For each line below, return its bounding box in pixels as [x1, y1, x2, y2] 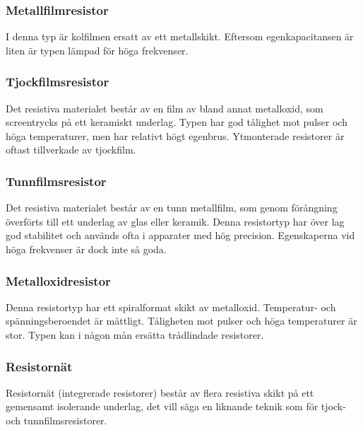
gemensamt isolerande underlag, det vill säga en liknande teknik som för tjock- [6, 399, 346, 414]
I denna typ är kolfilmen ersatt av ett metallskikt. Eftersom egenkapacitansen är [6, 29, 354, 44]
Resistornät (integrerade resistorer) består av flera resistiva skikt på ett [6, 385, 314, 400]
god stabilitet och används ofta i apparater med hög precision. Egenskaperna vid [6, 228, 355, 243]
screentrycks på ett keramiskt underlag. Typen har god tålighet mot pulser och [6, 115, 347, 129]
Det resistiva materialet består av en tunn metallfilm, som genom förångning [6, 200, 338, 215]
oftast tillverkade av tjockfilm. [6, 142, 136, 157]
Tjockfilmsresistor [6, 73, 109, 91]
